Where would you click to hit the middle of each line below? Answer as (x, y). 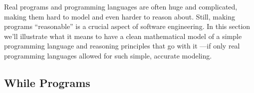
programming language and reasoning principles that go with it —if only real (122, 46)
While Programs (47, 82)
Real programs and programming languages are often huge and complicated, (121, 6)
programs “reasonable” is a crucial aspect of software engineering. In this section (127, 26)
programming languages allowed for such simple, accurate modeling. (108, 55)
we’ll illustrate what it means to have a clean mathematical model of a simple (123, 36)
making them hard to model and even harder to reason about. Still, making (120, 16)
